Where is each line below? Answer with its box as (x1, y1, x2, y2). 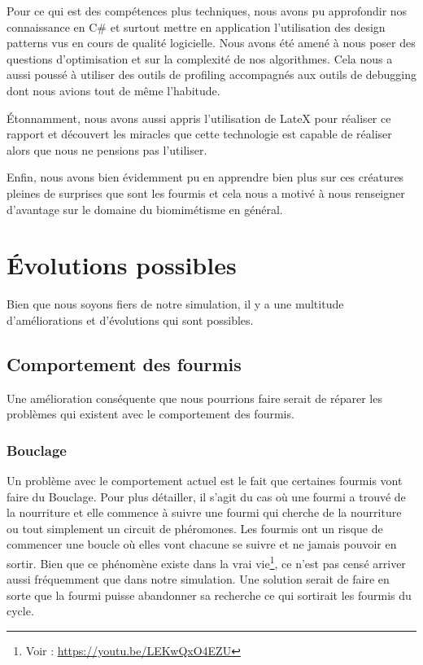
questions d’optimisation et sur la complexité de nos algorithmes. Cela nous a (7, 50, 393, 67)
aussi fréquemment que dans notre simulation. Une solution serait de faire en (7, 571, 390, 588)
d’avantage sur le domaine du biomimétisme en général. (7, 200, 283, 217)
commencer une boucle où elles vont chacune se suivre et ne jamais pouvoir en (7, 536, 397, 553)
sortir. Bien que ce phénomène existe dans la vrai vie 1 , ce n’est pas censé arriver (7, 553, 406, 571)
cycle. (7, 602, 34, 619)
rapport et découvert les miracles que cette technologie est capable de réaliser (7, 125, 392, 142)
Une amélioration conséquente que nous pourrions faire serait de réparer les (7, 389, 382, 406)
